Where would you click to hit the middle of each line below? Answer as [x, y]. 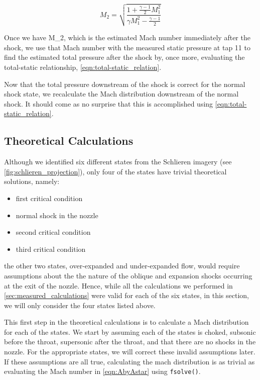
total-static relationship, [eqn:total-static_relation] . [83, 67]
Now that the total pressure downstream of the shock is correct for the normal [125, 84]
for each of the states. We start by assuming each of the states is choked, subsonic [130, 331]
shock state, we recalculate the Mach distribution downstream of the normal [121, 94]
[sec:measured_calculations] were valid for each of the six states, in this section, [126, 295]
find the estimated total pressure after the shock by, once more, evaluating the [124, 57]
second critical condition [53, 232]
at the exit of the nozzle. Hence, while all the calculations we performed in [118, 285]
